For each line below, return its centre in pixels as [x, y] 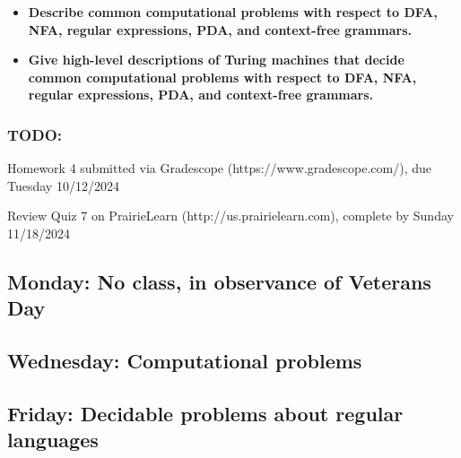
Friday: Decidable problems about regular [205, 413]
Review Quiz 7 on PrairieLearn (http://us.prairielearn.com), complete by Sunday [230, 216]
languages [53, 440]
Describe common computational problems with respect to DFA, [233, 12]
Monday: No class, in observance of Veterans [219, 281]
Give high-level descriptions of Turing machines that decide [216, 60]
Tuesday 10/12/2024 [63, 185]
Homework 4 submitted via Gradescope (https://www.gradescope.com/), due [220, 168]
